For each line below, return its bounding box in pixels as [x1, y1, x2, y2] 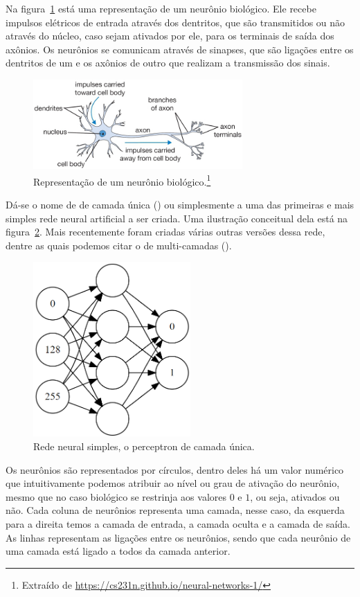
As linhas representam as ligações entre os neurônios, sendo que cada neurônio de [6, 530, 351, 544]
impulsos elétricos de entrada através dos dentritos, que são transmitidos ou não [6, 15, 345, 29]
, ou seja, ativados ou [250, 489, 340, 504]
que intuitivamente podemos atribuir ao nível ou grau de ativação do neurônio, [6, 476, 340, 490]
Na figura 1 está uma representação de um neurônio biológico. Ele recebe [6, 1, 316, 15]
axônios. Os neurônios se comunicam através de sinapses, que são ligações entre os [6, 42, 354, 56]
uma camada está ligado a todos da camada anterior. [6, 544, 231, 558]
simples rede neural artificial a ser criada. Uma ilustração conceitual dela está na [6, 211, 348, 225]
